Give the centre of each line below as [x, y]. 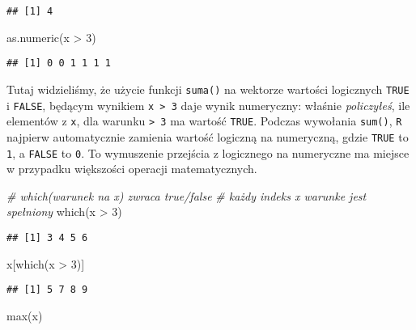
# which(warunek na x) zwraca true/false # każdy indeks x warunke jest [187, 195]
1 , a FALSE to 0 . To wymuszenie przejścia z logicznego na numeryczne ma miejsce [208, 152]
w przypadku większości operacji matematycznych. [132, 169]
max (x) [25, 315]
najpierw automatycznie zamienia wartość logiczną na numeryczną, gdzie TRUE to [208, 136]
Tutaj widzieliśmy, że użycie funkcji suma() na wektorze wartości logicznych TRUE [208, 89]
